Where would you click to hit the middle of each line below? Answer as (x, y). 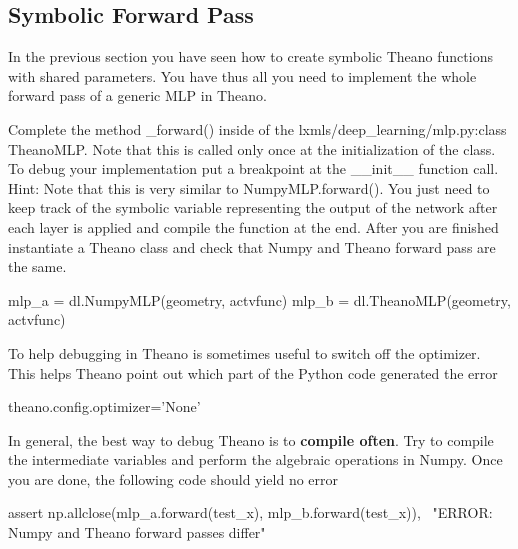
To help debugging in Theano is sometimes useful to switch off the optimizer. (244, 352)
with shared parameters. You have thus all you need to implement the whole (242, 75)
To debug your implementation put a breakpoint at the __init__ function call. (253, 168)
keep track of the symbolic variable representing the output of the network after (253, 207)
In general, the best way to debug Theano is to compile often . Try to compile (251, 439)
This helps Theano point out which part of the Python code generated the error (253, 372)
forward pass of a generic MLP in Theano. (137, 95)
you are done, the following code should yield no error (173, 478)
